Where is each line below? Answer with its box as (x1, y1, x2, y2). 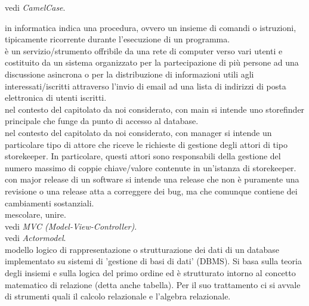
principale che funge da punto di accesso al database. (5, 115, 199, 127)
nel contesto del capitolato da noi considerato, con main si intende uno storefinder (5, 103, 305, 115)
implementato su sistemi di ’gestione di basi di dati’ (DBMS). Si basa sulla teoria (5, 255, 302, 267)
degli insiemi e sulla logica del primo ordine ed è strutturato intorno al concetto (5, 267, 296, 279)
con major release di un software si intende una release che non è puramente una (5, 173, 299, 186)
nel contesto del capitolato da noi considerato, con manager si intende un (5, 126, 272, 138)
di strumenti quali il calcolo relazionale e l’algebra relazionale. (5, 290, 231, 302)
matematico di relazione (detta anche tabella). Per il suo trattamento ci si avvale (5, 278, 301, 290)
